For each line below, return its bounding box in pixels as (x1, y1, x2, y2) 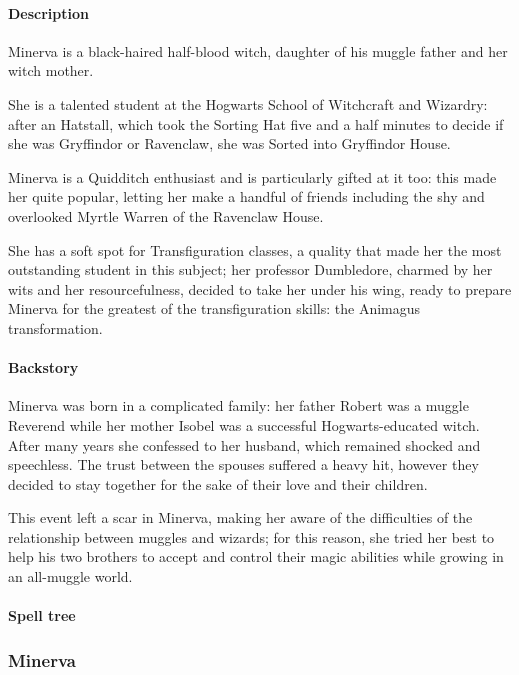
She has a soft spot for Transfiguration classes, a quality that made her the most (8, 239, 502, 260)
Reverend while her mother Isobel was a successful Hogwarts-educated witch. (8, 414, 480, 435)
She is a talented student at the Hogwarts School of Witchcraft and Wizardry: (8, 93, 488, 114)
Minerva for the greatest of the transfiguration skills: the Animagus (8, 298, 421, 319)
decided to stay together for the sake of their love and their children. (8, 473, 428, 494)
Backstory (8, 357, 79, 378)
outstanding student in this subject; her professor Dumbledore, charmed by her (8, 259, 493, 280)
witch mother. (8, 60, 94, 81)
